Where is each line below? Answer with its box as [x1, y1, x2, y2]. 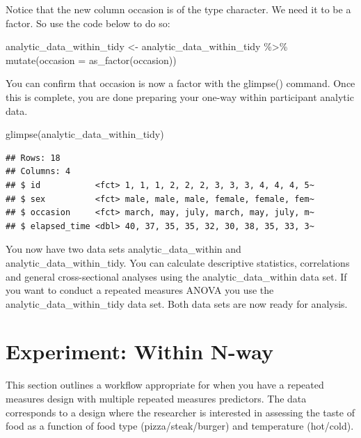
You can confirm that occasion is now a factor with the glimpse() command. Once [6, 76, 355, 91]
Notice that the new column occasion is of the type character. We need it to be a [6, 2, 351, 16]
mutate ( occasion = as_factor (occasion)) [6, 52, 177, 67]
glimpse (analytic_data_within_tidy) [6, 127, 164, 141]
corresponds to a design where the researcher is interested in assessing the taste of [6, 405, 355, 419]
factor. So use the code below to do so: [6, 15, 170, 30]
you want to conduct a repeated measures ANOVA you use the [6, 283, 274, 297]
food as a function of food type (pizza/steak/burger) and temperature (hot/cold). [6, 419, 354, 433]
